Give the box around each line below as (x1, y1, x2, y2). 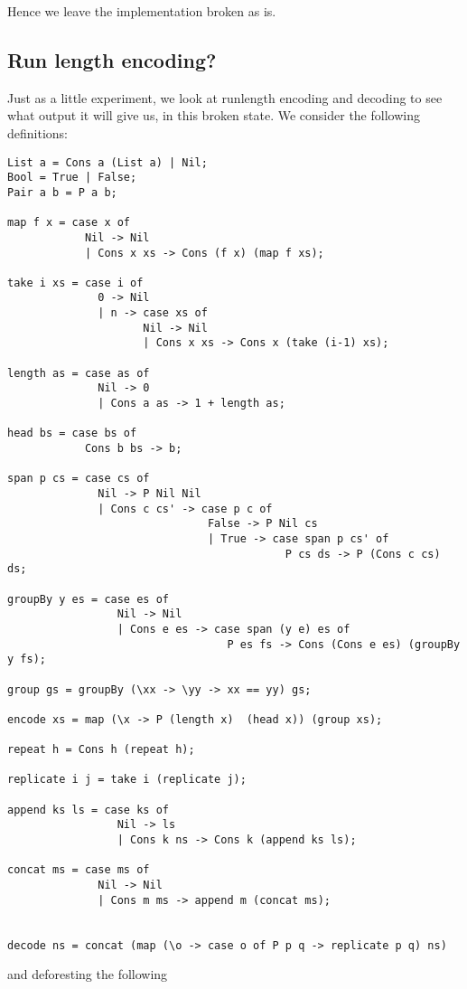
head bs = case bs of (7, 427, 137, 440)
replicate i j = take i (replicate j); (7, 773, 247, 786)
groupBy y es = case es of (7, 592, 169, 606)
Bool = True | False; (7, 171, 137, 184)
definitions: (7, 123, 68, 142)
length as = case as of (7, 366, 150, 380)
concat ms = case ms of (7, 863, 150, 877)
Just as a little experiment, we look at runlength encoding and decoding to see (7, 88, 443, 107)
